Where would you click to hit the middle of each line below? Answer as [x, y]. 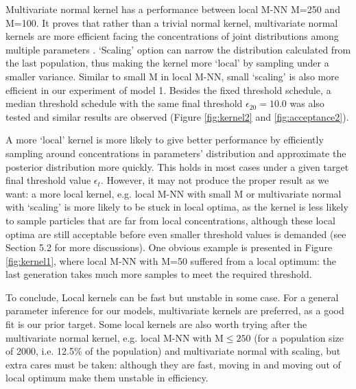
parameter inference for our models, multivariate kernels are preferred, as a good [175, 310]
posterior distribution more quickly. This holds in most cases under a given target [177, 166]
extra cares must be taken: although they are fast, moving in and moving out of [173, 364]
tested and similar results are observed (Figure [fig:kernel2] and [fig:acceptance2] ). [177, 116]
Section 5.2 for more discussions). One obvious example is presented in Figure [169, 247]
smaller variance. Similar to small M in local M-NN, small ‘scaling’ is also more [172, 76]
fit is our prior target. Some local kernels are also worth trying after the [156, 324]
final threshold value [48, 180]
